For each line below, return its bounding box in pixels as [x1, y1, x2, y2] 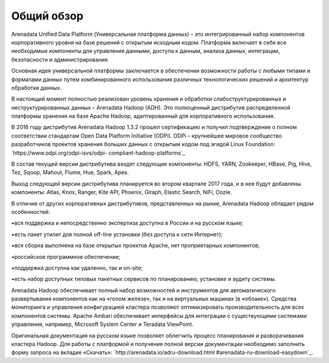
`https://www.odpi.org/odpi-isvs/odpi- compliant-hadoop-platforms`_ [11, 149, 185, 157]
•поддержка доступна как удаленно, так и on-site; [11, 264, 143, 271]
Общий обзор [11, 9, 83, 23]
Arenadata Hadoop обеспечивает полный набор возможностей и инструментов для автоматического [11, 286, 276, 294]
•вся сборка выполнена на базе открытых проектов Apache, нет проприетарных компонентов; [11, 242, 260, 249]
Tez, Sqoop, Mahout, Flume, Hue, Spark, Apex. [11, 169, 129, 176]
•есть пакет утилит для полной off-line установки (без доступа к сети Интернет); [11, 230, 223, 238]
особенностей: [11, 208, 50, 216]
